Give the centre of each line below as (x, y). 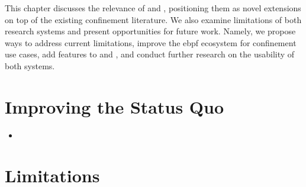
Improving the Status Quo (115, 106)
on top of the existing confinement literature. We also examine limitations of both (153, 19)
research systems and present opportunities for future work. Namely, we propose (150, 31)
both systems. (30, 65)
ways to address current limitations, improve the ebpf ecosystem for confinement (151, 42)
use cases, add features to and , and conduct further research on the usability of (150, 54)
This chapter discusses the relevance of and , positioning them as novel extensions (153, 8)
